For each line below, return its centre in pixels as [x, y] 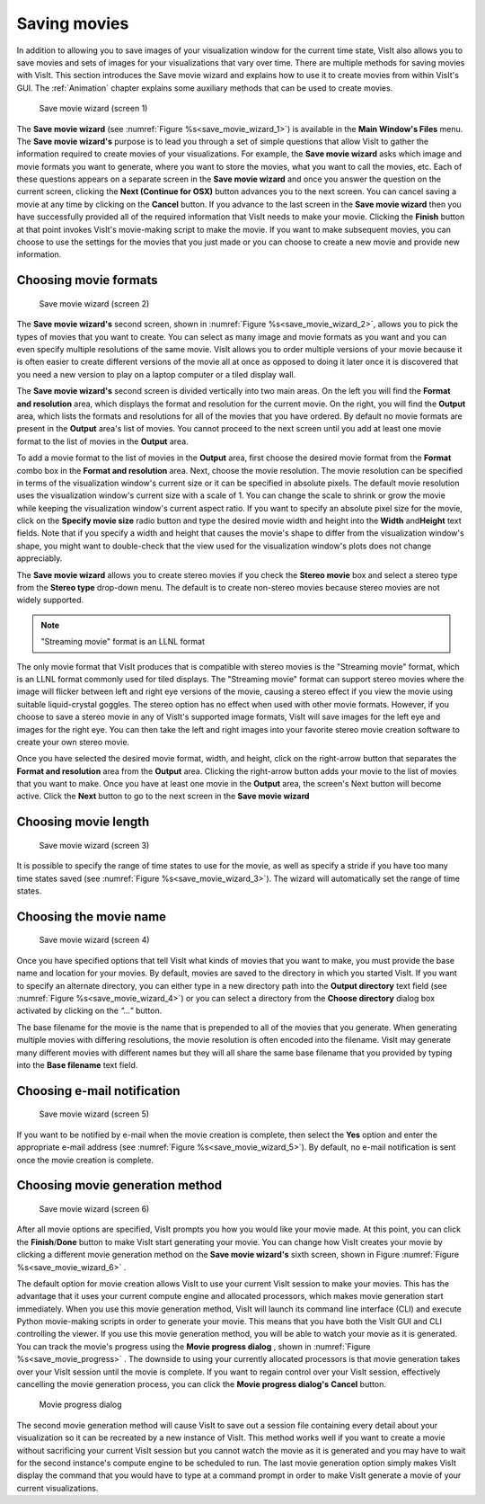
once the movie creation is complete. [85, 1160]
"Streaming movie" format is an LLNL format [123, 642]
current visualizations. [57, 1488]
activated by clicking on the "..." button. [89, 1010]
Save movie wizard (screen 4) [94, 940]
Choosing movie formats [87, 280]
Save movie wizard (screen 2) [94, 303]
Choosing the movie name [91, 917]
